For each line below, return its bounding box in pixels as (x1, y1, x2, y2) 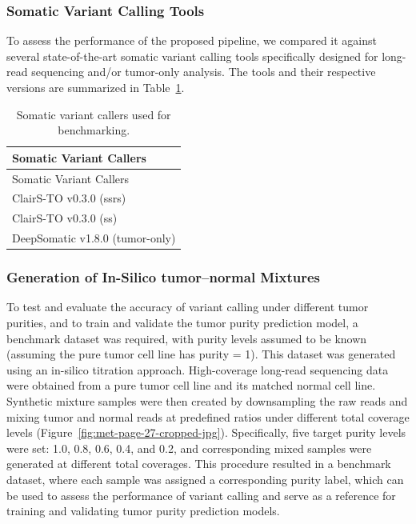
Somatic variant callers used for (16, 106, 171, 122)
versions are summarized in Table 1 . (6, 79, 185, 95)
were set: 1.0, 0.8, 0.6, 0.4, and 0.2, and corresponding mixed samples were (6, 439, 372, 456)
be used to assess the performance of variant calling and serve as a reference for (6, 486, 396, 503)
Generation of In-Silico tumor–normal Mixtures (6, 267, 320, 287)
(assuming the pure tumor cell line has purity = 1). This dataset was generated (6, 346, 396, 362)
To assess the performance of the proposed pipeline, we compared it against (6, 32, 377, 49)
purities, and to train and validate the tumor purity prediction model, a (6, 314, 358, 331)
